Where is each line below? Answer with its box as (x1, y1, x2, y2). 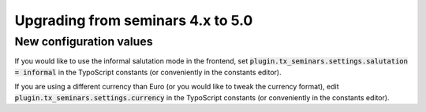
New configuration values (14, 34, 153, 49)
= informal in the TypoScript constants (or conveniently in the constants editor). (14, 67, 282, 77)
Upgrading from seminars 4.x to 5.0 (14, 12, 253, 29)
